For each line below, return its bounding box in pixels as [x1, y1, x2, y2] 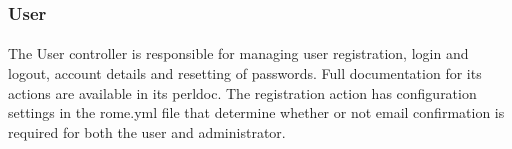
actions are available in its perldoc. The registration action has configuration [8, 82, 477, 103]
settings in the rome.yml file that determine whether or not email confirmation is [8, 102, 505, 123]
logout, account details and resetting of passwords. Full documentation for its [8, 63, 482, 84]
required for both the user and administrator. [8, 121, 286, 142]
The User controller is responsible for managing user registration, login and [8, 43, 469, 64]
